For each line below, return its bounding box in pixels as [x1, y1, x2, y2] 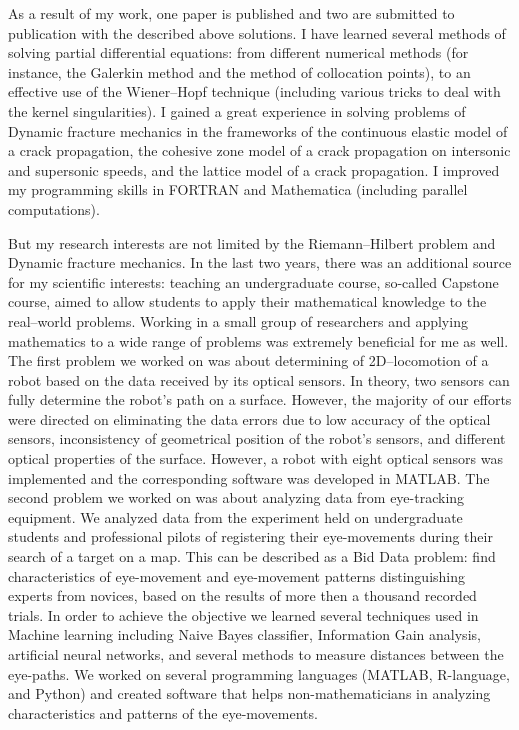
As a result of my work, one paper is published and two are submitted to [8, 3, 455, 23]
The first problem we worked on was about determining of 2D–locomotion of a [8, 350, 489, 371]
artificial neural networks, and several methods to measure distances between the [8, 644, 504, 664]
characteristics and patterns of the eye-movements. [8, 702, 318, 723]
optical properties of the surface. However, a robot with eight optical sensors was [8, 448, 503, 469]
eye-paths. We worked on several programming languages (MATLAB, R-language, [8, 663, 510, 684]
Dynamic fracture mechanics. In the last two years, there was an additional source [8, 252, 512, 273]
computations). [8, 198, 100, 219]
